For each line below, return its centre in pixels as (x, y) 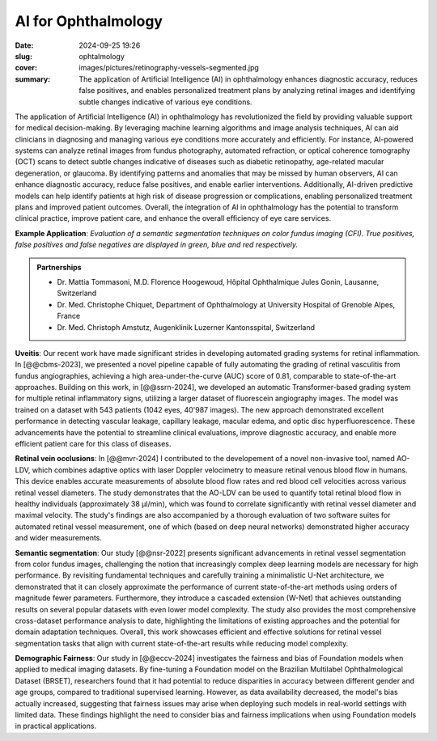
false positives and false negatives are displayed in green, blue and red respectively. (157, 245)
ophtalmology (102, 56)
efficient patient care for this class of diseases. (93, 444)
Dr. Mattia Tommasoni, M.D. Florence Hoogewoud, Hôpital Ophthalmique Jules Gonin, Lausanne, (218, 282)
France (69, 316)
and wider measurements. (59, 538)
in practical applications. (56, 726)
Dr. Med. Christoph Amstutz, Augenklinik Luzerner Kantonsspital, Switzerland (186, 327)
